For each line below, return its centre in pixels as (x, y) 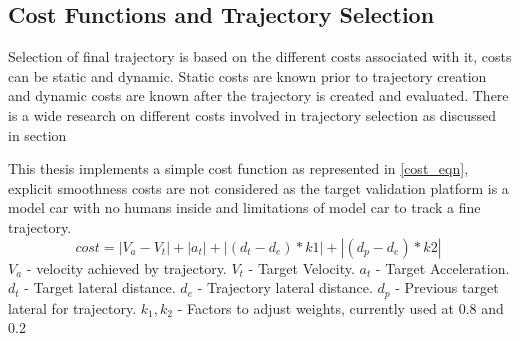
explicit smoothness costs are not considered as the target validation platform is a (258, 187)
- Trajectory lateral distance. (285, 287)
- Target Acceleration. (442, 267)
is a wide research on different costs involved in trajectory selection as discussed (252, 114)
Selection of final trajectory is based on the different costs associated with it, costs (260, 56)
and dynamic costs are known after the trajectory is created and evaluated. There (258, 95)
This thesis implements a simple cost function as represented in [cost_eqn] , (238, 168)
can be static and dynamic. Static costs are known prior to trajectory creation (247, 75)
